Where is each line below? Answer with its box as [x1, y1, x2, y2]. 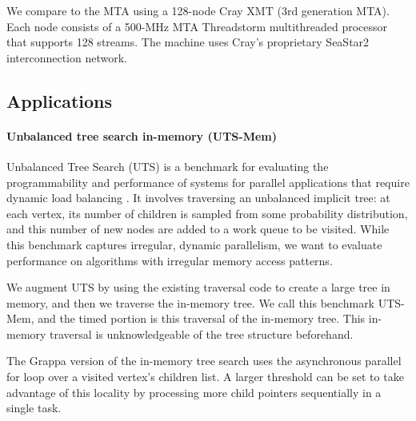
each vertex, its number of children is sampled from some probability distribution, [6, 205, 408, 221]
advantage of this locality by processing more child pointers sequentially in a [6, 383, 382, 400]
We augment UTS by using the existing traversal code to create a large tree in [6, 279, 390, 296]
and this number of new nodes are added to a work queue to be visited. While [6, 220, 390, 237]
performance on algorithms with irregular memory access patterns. [6, 252, 333, 268]
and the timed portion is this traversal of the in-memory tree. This [38, 310, 366, 327]
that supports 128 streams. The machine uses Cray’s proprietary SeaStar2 [6, 34, 370, 50]
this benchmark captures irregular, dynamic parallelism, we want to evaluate [6, 236, 382, 252]
